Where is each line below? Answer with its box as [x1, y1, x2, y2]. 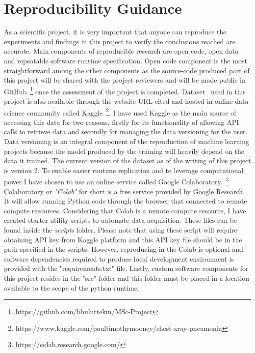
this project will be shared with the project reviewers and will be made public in [4, 75, 246, 85]
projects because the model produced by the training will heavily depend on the [4, 146, 244, 156]
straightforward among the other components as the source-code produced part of [4, 65, 250, 75]
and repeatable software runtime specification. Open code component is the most [4, 55, 247, 65]
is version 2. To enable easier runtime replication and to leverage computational [4, 165, 244, 175]
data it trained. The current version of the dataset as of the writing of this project [4, 155, 251, 166]
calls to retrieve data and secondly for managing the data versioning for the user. [4, 126, 248, 137]
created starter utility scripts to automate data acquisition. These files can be [4, 215, 237, 225]
